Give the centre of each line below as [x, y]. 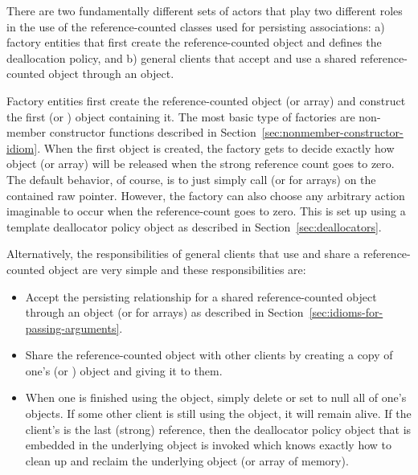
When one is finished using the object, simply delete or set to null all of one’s [216, 397]
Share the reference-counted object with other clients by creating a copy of [209, 355]
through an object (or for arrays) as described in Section [164, 312]
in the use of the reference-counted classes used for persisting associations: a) [196, 26]
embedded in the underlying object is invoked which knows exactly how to [208, 445]
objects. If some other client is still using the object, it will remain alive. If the [218, 414]
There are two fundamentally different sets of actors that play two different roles [205, 10]
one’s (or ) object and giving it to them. [124, 370]
